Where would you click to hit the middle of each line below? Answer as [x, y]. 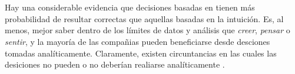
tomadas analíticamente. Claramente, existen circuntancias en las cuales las [141, 53]
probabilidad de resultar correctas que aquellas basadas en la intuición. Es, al [144, 18]
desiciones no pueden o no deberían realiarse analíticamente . [115, 64]
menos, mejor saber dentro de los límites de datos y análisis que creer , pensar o [147, 30]
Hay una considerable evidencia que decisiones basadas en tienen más [130, 7]
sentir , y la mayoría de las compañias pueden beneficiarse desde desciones [137, 41]
